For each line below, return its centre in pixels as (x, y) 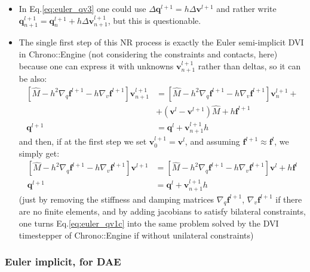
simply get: (39, 153)
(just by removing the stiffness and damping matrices (116, 199)
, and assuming (212, 141)
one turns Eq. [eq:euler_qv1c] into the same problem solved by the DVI (149, 223)
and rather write (246, 8)
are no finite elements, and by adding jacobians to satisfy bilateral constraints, (162, 211)
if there (289, 199)
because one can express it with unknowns (96, 65)
